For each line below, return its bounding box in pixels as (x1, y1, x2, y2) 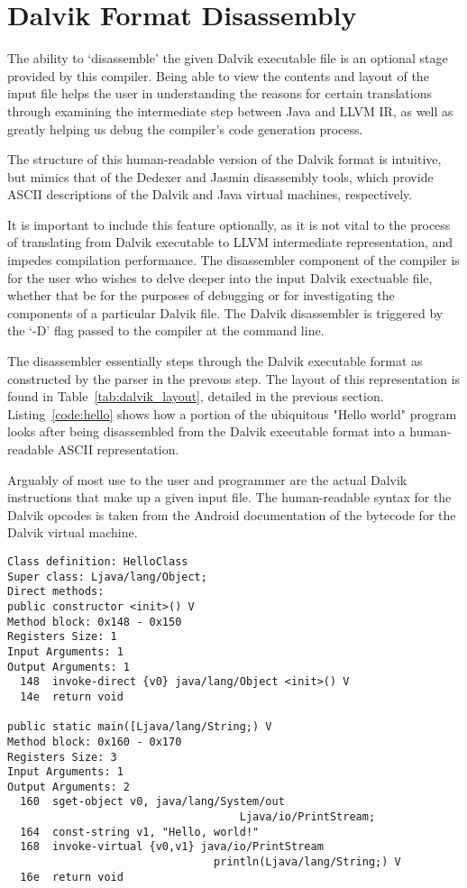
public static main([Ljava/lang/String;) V (7, 720, 272, 734)
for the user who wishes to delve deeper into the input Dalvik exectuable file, (7, 268, 433, 287)
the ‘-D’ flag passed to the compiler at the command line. (7, 321, 325, 340)
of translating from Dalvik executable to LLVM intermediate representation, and (7, 233, 453, 252)
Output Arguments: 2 (7, 780, 131, 793)
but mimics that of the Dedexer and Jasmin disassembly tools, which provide (7, 167, 434, 186)
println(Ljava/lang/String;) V (214, 856, 401, 869)
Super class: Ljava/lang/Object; (7, 570, 207, 583)
